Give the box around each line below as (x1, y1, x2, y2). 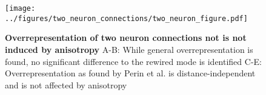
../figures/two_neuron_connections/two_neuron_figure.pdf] (5, 14, 248, 23)
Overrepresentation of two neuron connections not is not (5, 31, 247, 44)
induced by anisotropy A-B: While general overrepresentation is (5, 43, 253, 55)
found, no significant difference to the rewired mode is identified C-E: (5, 55, 262, 67)
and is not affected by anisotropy (5, 78, 127, 91)
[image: (5, 4, 36, 13)
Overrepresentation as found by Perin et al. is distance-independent (5, 67, 256, 79)
